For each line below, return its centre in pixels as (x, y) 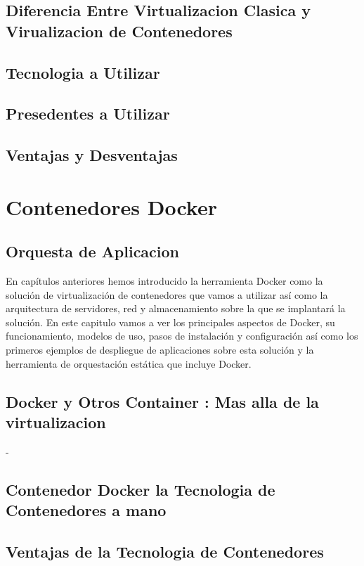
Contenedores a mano (86, 510)
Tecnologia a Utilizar (83, 72)
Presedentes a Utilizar (88, 114)
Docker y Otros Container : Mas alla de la (162, 401)
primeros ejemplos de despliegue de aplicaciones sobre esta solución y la (160, 350)
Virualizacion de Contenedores (119, 31)
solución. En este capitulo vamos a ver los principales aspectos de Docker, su (170, 322)
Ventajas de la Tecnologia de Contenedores (165, 551)
